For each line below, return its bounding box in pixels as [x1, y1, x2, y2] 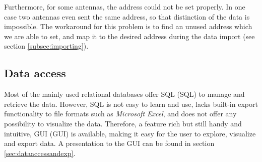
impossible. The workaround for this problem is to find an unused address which [4, 21, 252, 32]
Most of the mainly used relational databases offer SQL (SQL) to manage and [4, 89, 245, 99]
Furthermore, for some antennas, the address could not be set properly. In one [4, 2, 245, 12]
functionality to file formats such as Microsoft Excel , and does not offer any [4, 108, 237, 119]
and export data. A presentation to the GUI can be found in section [4, 138, 215, 148]
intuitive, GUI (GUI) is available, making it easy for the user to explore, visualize [4, 128, 256, 138]
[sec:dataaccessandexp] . [4, 147, 76, 158]
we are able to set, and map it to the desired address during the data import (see [4, 31, 255, 41]
